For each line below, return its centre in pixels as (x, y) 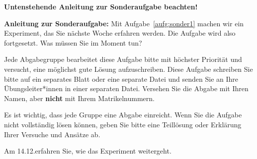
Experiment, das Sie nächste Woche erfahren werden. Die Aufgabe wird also (120, 33)
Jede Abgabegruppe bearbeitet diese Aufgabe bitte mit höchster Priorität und (123, 59)
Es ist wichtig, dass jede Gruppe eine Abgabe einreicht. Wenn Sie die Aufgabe (123, 115)
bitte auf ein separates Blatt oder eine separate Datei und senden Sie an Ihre (121, 79)
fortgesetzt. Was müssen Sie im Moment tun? (73, 42)
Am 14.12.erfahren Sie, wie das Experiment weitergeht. (88, 151)
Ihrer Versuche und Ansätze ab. (52, 134)
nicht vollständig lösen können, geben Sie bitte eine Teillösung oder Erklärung (123, 124)
